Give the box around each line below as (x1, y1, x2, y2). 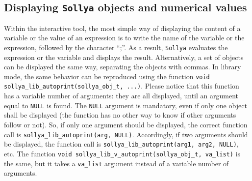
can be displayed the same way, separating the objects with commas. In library (4, 61, 241, 72)
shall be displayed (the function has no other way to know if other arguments (4, 110, 236, 120)
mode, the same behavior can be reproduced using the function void (4, 71, 210, 81)
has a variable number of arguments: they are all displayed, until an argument (4, 90, 239, 101)
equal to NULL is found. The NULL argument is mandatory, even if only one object (4, 100, 247, 110)
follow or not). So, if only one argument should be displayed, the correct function (4, 119, 248, 129)
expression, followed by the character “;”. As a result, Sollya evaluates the (4, 42, 228, 52)
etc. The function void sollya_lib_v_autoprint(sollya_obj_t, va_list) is (4, 148, 241, 158)
